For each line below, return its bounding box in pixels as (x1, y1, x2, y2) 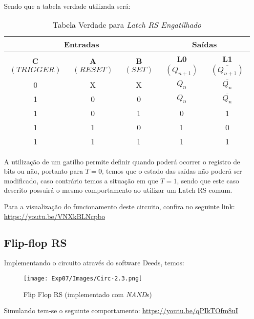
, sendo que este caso (177, 175, 239, 185)
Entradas (63, 38, 99, 50)
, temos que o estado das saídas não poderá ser (102, 166, 242, 176)
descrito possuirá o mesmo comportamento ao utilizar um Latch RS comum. (4, 185, 233, 195)
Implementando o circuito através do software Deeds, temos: (4, 258, 184, 268)
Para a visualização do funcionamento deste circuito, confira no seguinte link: (4, 201, 235, 211)
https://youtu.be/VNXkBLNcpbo (4, 211, 106, 221)
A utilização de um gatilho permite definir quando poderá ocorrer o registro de (4, 156, 240, 166)
